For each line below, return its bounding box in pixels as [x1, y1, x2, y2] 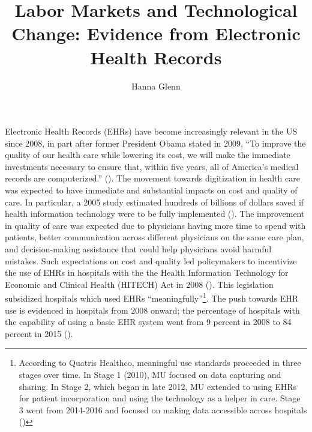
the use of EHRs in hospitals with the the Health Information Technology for [5, 266, 289, 279]
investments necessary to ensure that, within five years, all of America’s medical [5, 160, 299, 172]
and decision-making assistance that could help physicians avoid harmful [5, 243, 272, 255]
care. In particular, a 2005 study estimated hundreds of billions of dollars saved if [5, 195, 304, 208]
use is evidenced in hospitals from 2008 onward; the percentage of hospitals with [5, 303, 300, 316]
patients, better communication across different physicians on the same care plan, [5, 231, 304, 243]
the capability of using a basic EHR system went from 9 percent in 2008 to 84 [5, 315, 292, 328]
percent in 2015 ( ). [5, 327, 73, 339]
